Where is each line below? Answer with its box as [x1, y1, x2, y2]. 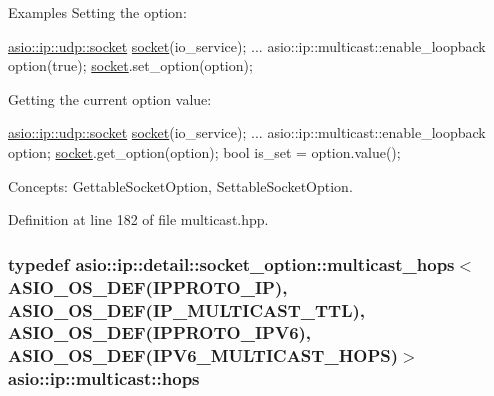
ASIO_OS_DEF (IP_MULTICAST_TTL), [8, 297, 366, 322]
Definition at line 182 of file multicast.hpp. [8, 209, 269, 230]
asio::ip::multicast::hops [8, 366, 200, 391]
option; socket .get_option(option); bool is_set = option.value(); [8, 141, 401, 162]
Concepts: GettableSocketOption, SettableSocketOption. [8, 175, 353, 196]
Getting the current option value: [8, 88, 212, 109]
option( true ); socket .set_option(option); [8, 55, 253, 76]
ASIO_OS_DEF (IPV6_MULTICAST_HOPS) [8, 343, 399, 368]
